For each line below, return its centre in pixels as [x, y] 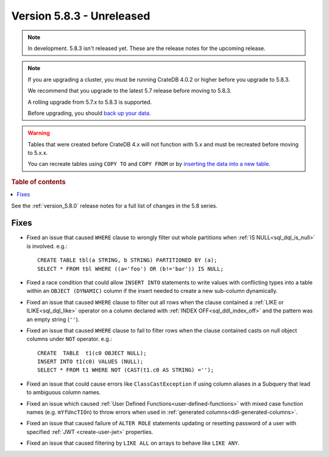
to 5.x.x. [38, 153]
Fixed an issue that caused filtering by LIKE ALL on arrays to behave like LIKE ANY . [133, 443]
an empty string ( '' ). [53, 319]
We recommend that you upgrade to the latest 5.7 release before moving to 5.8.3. [129, 91]
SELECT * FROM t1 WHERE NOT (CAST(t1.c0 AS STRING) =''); [126, 370]
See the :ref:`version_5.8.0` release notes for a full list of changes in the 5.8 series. [114, 206]
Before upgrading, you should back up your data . [89, 113]
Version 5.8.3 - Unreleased [81, 16]
